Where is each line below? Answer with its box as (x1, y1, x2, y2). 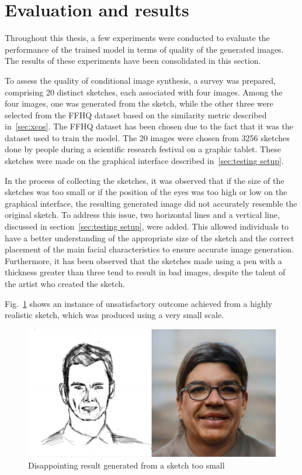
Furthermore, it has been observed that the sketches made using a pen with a (5, 254, 282, 266)
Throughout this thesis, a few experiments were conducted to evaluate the (5, 32, 270, 44)
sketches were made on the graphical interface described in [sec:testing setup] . (5, 155, 284, 167)
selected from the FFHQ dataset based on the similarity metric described (5, 108, 267, 121)
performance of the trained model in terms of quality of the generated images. (5, 43, 284, 55)
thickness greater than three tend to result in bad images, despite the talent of (5, 266, 286, 278)
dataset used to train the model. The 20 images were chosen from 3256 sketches (5, 131, 290, 143)
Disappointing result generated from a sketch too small (28, 459, 225, 471)
